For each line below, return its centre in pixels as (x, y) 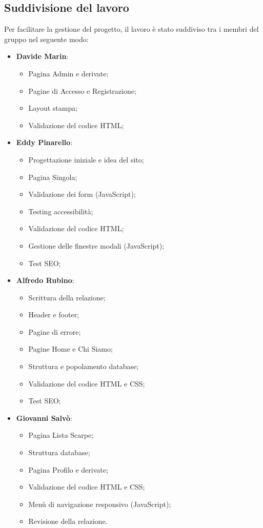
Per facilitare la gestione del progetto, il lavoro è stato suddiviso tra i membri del (131, 29)
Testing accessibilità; (61, 211)
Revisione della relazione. (68, 521)
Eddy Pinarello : (44, 142)
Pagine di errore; (55, 331)
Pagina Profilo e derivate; (68, 469)
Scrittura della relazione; (67, 297)
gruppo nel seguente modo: (46, 39)
